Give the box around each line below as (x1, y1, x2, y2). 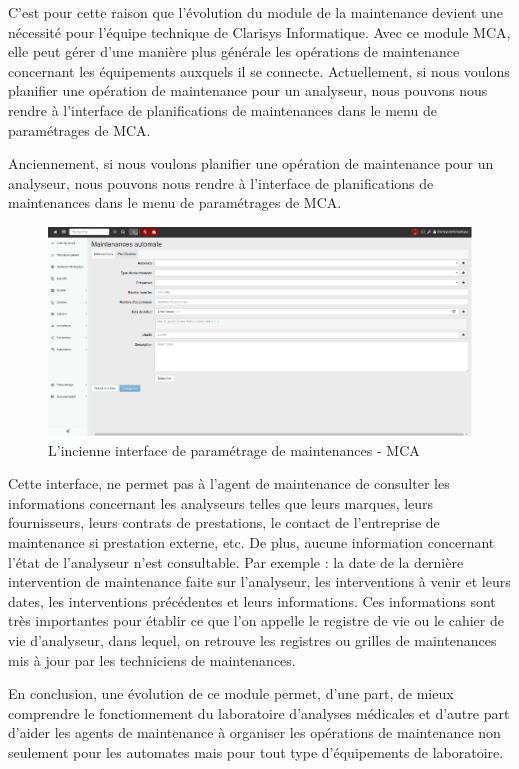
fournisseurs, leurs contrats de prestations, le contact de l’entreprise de (8, 512, 440, 533)
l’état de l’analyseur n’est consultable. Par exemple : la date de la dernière (8, 551, 464, 572)
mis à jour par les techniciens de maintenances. (8, 649, 296, 670)
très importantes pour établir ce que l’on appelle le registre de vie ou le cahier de (8, 610, 504, 631)
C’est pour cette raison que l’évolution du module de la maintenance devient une (8, 2, 503, 22)
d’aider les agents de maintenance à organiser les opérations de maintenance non (8, 722, 501, 743)
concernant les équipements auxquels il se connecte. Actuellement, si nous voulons (8, 60, 510, 81)
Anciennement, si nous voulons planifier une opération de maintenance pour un (8, 153, 494, 174)
